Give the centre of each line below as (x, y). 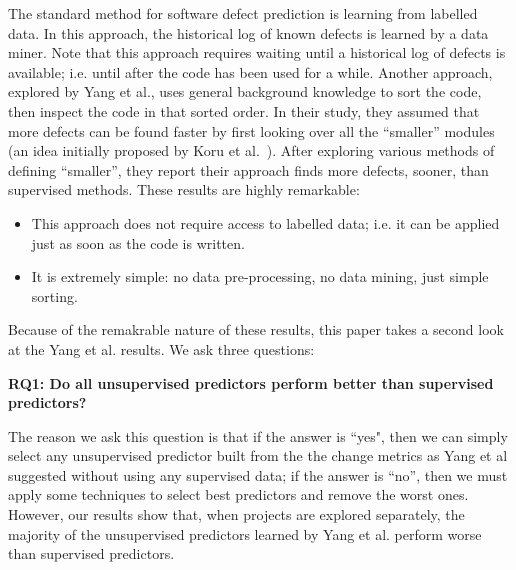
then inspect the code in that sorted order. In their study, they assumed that (244, 110)
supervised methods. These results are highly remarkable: (184, 189)
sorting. (54, 295)
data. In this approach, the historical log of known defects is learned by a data (248, 32)
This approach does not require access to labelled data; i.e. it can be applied (265, 222)
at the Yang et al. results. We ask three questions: (161, 348)
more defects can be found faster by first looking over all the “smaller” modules (251, 130)
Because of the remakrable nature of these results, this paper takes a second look (256, 329)
